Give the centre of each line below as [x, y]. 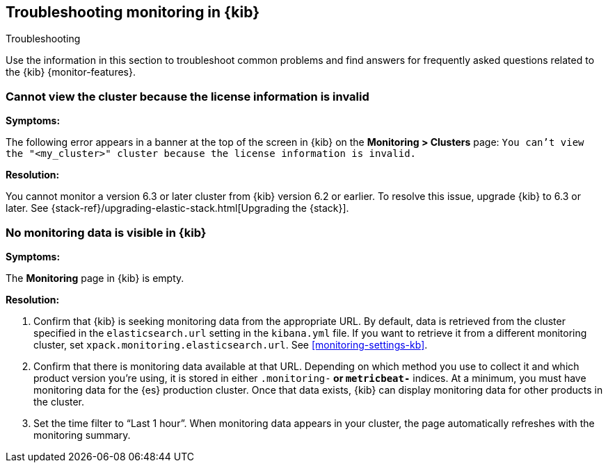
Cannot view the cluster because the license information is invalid [187, 96]
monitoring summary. [82, 435]
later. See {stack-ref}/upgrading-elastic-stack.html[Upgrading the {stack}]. [177, 208]
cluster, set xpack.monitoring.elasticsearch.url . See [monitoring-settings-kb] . [231, 344]
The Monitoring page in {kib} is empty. [95, 278]
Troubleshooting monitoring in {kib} [133, 12]
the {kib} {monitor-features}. [71, 72]
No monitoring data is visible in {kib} [106, 232]
